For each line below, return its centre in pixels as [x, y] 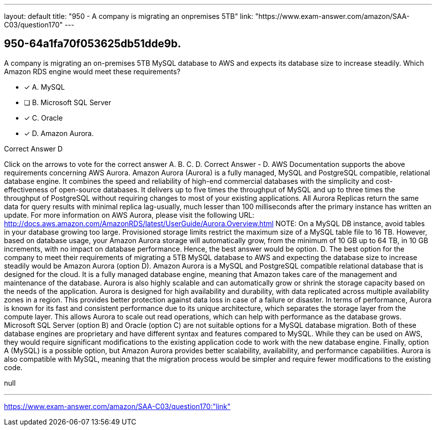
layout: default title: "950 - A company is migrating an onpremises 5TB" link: [129, 16]
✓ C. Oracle [43, 118]
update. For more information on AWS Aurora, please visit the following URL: [129, 215]
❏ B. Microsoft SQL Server [68, 102]
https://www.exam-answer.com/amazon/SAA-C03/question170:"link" [117, 406]
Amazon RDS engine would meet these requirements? [92, 71]
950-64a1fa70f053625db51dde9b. [93, 44]
